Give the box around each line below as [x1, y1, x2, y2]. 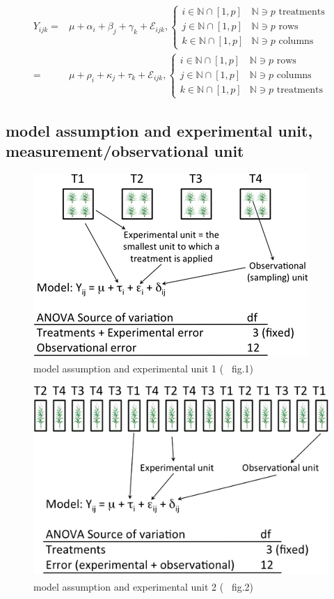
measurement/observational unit [6, 140, 244, 161]
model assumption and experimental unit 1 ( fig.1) [33, 361, 254, 376]
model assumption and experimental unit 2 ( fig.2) [33, 579, 254, 593]
